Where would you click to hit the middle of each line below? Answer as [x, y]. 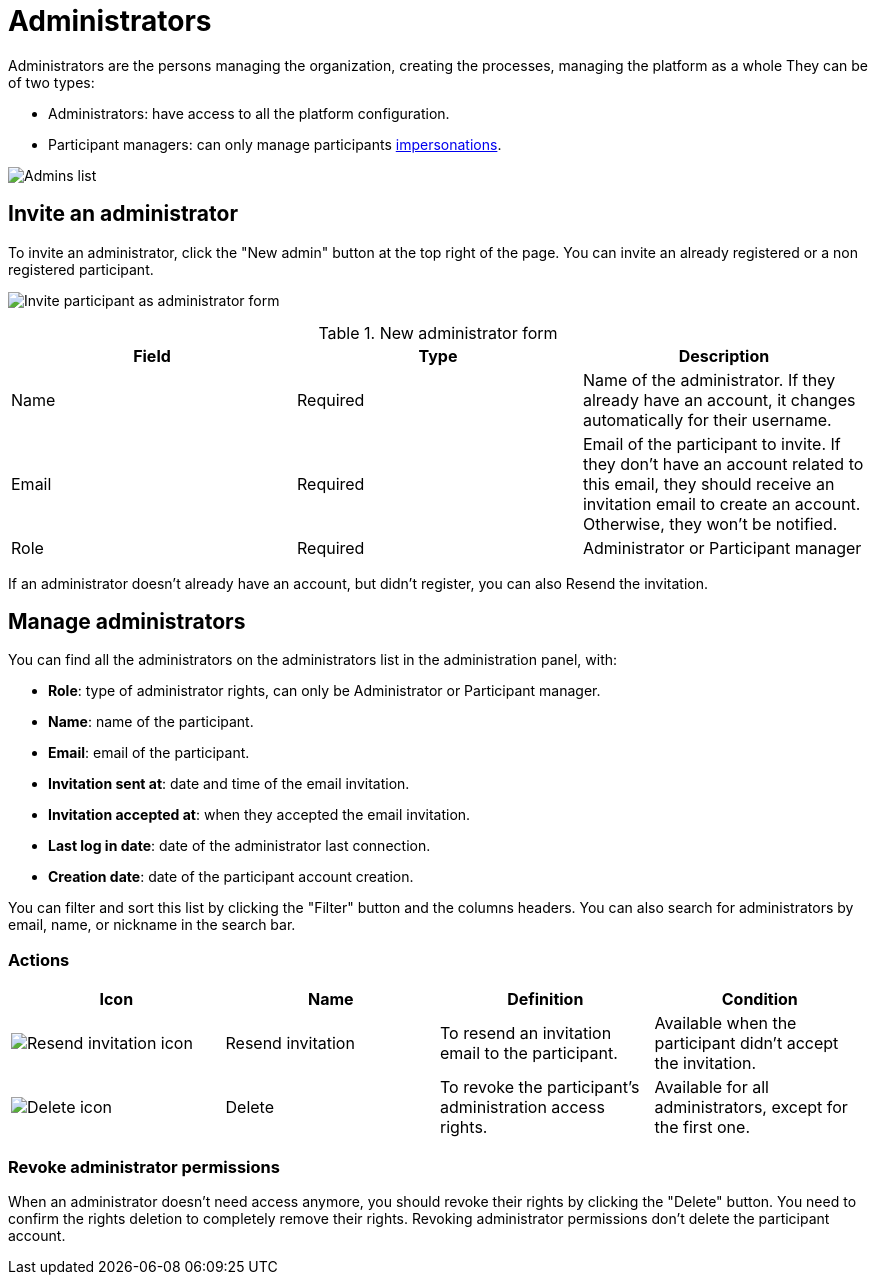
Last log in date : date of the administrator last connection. [239, 846]
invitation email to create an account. [721, 503]
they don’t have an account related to [723, 463]
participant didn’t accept [746, 1043]
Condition [759, 999]
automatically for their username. [707, 419]
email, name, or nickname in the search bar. [152, 925]
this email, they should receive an [708, 483]
